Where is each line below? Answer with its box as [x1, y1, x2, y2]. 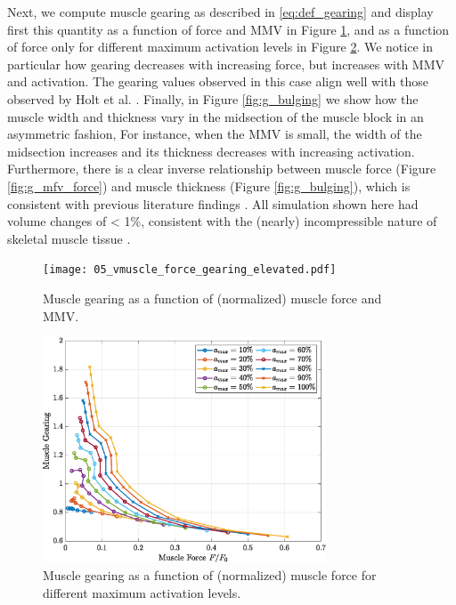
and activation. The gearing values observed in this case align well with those [7, 72, 428, 91]
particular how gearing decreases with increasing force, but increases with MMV [7, 54, 445, 73]
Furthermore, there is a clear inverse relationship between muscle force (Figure [7, 159, 436, 178]
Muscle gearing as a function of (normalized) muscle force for [43, 566, 377, 585]
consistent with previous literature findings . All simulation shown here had [7, 194, 419, 213]
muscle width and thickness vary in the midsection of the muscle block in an [7, 107, 424, 125]
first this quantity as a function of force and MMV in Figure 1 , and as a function [7, 20, 450, 38]
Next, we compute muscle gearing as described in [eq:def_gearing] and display [7, 3, 434, 20]
